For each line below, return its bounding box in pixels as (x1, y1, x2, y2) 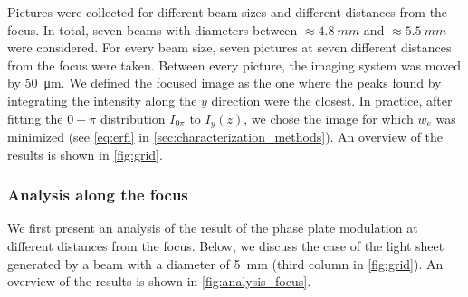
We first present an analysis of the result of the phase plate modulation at (7, 218, 418, 237)
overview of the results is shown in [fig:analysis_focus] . (7, 272, 311, 291)
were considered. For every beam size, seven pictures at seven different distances (7, 38, 452, 57)
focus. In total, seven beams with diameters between (7, 20, 298, 39)
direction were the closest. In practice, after (211, 90, 453, 109)
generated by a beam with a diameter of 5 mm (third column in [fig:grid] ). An (7, 254, 444, 273)
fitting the (7, 108, 63, 127)
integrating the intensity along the (7, 90, 197, 109)
